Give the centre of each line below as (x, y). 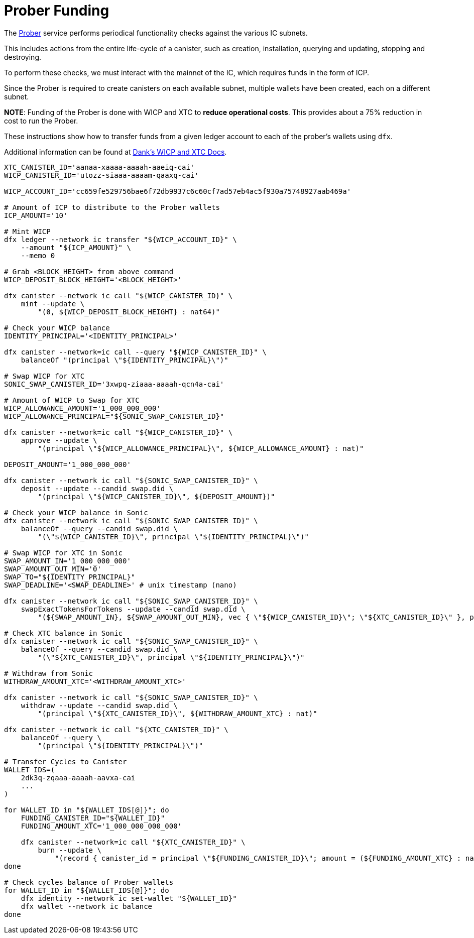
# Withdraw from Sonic (49, 673)
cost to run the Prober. (41, 121)
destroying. (23, 57)
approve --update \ (59, 440)
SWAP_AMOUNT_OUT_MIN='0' (53, 569)
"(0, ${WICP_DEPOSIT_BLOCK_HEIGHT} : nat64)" (129, 312)
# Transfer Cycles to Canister (66, 761)
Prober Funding (57, 11)
